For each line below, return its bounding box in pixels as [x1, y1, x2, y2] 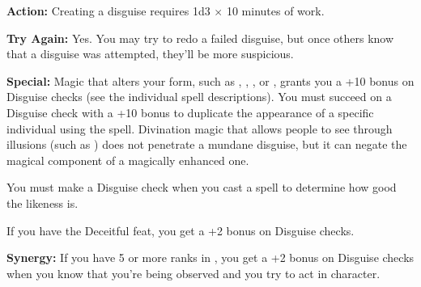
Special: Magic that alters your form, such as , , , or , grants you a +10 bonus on [6, 72, 415, 89]
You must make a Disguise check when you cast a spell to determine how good [6, 179, 397, 196]
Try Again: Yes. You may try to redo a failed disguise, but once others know [6, 29, 394, 46]
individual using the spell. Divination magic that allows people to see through [6, 120, 393, 137]
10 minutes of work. [226, 2, 325, 19]
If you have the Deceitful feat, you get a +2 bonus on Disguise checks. [6, 222, 355, 238]
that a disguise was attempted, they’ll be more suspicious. [6, 45, 294, 62]
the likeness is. [6, 194, 79, 211]
